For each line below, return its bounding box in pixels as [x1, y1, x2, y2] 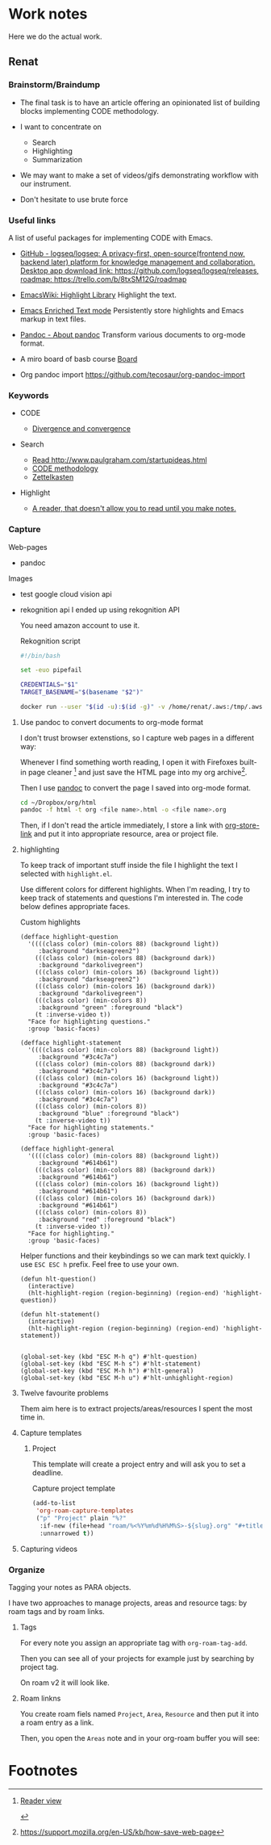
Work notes [8, 5, 88, 23]
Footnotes [8, 1762, 78, 1780]
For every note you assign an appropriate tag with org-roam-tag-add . [19, 1637, 248, 1647]
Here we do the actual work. [8, 31, 102, 41]
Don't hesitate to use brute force [19, 195, 129, 204]
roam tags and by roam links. [8, 1606, 105, 1616]
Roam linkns [19, 1693, 61, 1703]
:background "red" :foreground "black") [38, 1216, 176, 1224]
